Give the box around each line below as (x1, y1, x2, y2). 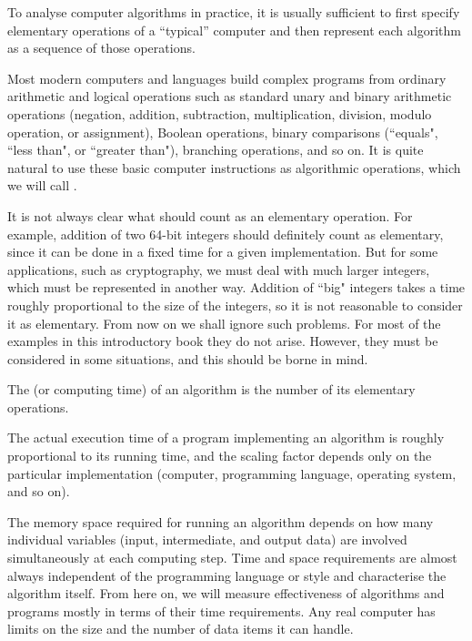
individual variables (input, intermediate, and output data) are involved (7, 530, 407, 549)
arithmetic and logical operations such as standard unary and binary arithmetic (7, 86, 452, 106)
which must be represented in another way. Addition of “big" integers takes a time (7, 278, 466, 297)
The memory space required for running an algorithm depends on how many (7, 512, 434, 531)
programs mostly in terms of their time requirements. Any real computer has (7, 601, 436, 620)
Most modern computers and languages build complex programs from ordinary (7, 68, 447, 87)
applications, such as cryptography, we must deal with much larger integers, (7, 259, 430, 279)
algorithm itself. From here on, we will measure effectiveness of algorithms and (7, 584, 445, 603)
